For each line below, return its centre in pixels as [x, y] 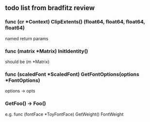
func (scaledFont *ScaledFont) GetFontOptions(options [72, 74]
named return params [27, 38]
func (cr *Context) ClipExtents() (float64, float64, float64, [75, 22]
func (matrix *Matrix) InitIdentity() [47, 51]
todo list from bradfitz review [50, 8]
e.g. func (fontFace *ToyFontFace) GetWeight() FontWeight [64, 114]
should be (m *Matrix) [27, 61]
